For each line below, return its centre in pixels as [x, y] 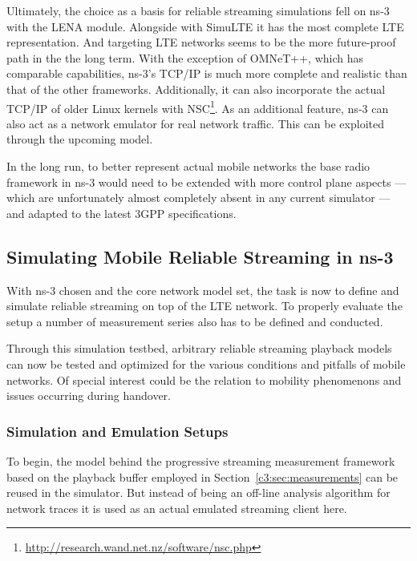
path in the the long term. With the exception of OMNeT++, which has [185, 57]
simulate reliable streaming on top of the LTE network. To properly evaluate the [204, 306]
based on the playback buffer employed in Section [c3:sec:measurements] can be [202, 476]
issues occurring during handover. [89, 396]
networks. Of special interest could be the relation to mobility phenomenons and [204, 379]
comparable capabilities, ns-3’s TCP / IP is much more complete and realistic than [207, 73]
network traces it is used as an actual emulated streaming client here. [177, 508]
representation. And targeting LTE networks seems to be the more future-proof [201, 42]
